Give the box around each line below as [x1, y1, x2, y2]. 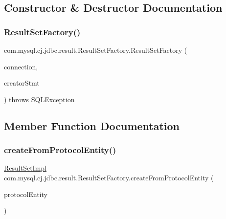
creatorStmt [4, 78, 40, 88]
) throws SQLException [4, 94, 75, 104]
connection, [4, 61, 38, 71]
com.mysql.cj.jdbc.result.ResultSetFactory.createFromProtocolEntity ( [4, 172, 214, 182]
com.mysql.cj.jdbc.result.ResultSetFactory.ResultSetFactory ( [4, 45, 187, 55]
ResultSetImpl [4, 163, 46, 173]
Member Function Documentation [4, 118, 180, 133]
